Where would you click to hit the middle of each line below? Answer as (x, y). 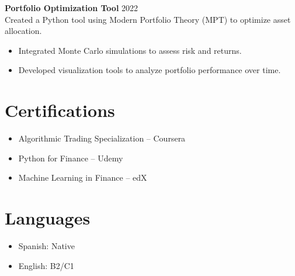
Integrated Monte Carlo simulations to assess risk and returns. (130, 50)
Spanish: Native (46, 246)
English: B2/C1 (46, 265)
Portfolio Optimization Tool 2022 (72, 8)
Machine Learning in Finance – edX (83, 177)
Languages (48, 218)
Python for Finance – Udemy (71, 158)
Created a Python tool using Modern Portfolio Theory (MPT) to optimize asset (148, 19)
